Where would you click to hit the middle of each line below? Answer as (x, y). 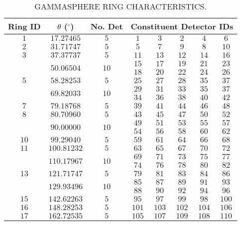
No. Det (107, 26)
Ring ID (24, 26)
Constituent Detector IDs (182, 26)
